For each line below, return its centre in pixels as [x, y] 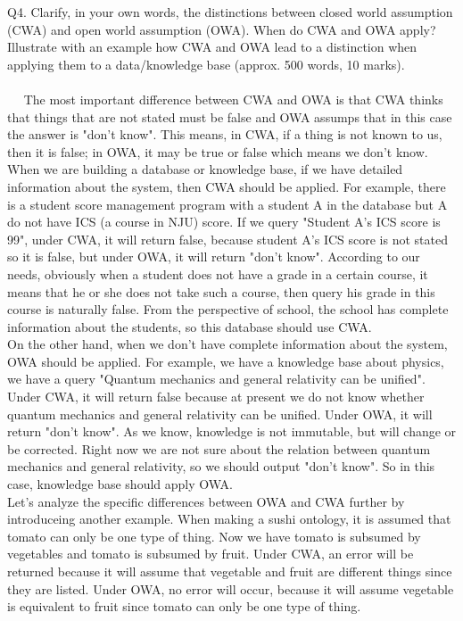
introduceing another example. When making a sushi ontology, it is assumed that [229, 519]
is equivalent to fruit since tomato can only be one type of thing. [184, 606]
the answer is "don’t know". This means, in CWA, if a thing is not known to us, [225, 134]
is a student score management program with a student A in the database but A [227, 204]
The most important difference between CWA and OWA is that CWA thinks [233, 99]
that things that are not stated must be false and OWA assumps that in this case [230, 116]
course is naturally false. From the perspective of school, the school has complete [228, 309]
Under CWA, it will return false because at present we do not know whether [216, 397]
